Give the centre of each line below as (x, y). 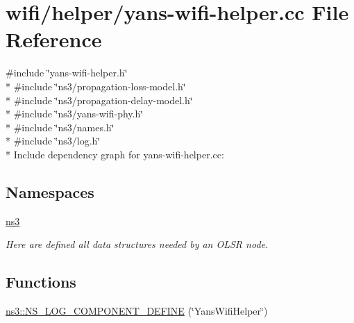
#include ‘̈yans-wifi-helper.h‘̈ (67, 73)
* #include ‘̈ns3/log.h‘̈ (53, 141)
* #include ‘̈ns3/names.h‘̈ (60, 127)
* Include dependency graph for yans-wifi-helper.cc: (115, 154)
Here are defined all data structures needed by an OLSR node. (137, 244)
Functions (41, 282)
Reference (54, 39)
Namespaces (50, 191)
